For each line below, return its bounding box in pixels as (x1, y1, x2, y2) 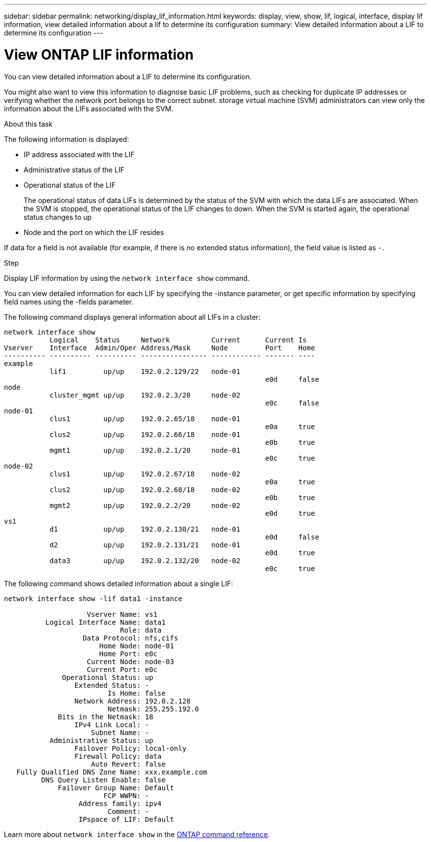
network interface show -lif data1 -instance (4, 594, 183, 603)
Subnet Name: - (91, 728, 150, 737)
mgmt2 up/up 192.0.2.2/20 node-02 (49, 501, 241, 509)
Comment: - (107, 807, 150, 815)
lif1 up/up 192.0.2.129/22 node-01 (49, 367, 241, 375)
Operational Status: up (62, 673, 154, 681)
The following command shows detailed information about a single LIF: (4, 579, 233, 588)
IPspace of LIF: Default (78, 815, 174, 823)
